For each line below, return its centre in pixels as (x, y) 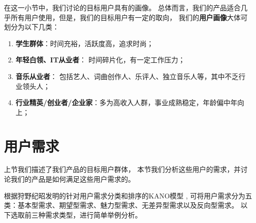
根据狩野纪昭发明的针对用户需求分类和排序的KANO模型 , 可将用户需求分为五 (128, 195)
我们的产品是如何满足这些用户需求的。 (73, 179)
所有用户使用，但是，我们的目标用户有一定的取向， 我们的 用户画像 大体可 (129, 17)
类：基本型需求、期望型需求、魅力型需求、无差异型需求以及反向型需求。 (121, 205)
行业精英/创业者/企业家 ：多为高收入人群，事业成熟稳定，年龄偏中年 (126, 102)
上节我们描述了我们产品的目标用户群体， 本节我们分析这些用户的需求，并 (122, 169)
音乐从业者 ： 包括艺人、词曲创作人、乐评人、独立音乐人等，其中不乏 (127, 76)
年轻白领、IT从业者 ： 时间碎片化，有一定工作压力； (100, 60)
